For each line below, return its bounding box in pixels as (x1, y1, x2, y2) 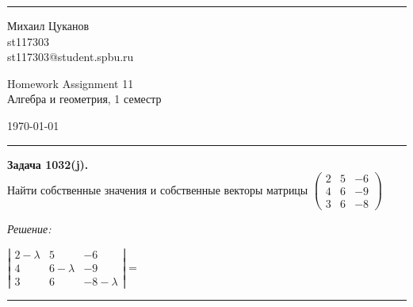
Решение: (7, 221, 52, 237)
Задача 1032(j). (7, 155, 89, 172)
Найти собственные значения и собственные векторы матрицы (7, 181, 308, 198)
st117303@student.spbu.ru (7, 48, 134, 65)
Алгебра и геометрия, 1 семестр (7, 90, 162, 107)
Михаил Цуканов (7, 17, 90, 33)
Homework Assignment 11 (7, 75, 134, 91)
